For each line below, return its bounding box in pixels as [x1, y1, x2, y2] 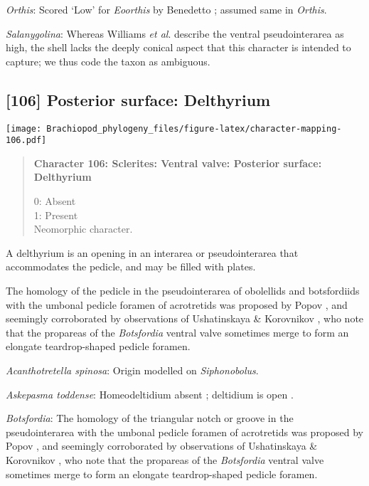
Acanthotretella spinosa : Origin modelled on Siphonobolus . [6, 363, 259, 378]
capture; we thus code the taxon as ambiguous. [6, 53, 210, 68]
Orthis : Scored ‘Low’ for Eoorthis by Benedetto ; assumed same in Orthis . [6, 2, 327, 16]
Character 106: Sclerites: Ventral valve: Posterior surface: [33, 155, 322, 170]
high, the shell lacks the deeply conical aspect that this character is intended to [6, 40, 351, 55]
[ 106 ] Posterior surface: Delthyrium [6, 88, 271, 110]
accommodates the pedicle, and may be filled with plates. [6, 259, 256, 274]
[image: [6, 123, 42, 134]
